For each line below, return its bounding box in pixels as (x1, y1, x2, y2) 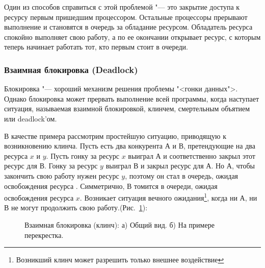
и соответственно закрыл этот (163, 150, 255, 161)
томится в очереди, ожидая (134, 180, 218, 191)
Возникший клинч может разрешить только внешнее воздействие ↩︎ (16, 254, 224, 265)
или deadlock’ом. (4, 113, 57, 124)
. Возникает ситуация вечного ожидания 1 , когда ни (79, 191, 237, 203)
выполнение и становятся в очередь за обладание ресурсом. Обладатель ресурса (4, 21, 253, 32)
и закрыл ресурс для (140, 160, 204, 171)
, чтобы (231, 160, 255, 171)
